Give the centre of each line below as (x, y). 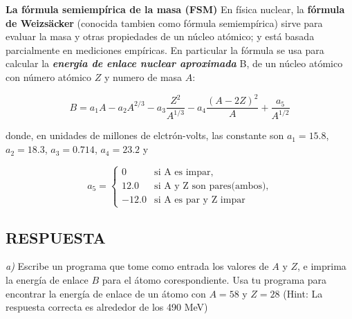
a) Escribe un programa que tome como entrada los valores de (137, 266)
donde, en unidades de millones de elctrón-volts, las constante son (145, 135)
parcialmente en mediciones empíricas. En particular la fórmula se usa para (165, 49)
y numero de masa (143, 76)
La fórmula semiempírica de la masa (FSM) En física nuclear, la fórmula (175, 9)
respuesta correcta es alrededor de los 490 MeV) (107, 307)
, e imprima (322, 266)
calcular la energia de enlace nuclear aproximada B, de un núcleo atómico (174, 63)
